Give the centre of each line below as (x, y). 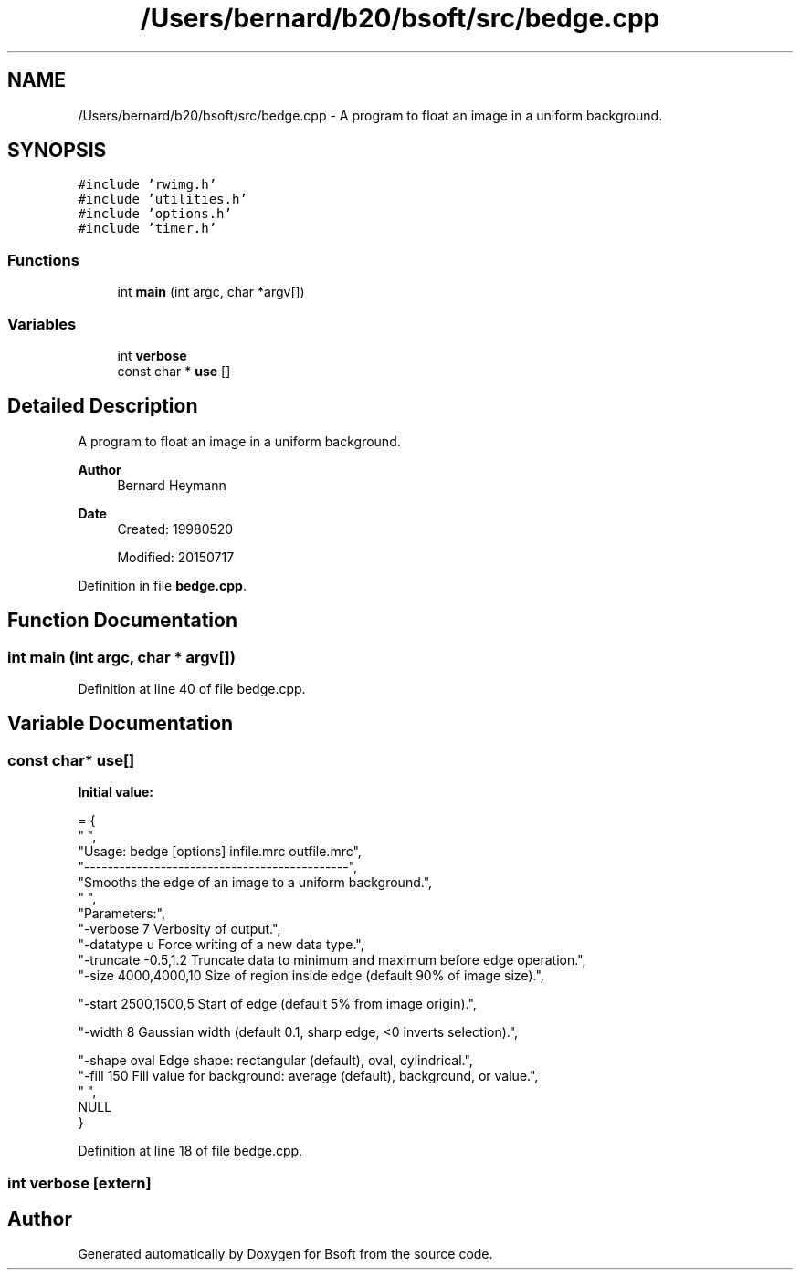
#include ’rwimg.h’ (147, 185)
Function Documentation (122, 621)
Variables (42, 324)
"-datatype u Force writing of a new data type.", (221, 945)
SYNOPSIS (57, 151)
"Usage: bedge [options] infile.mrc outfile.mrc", (220, 852)
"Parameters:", (121, 914)
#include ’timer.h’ (147, 229)
